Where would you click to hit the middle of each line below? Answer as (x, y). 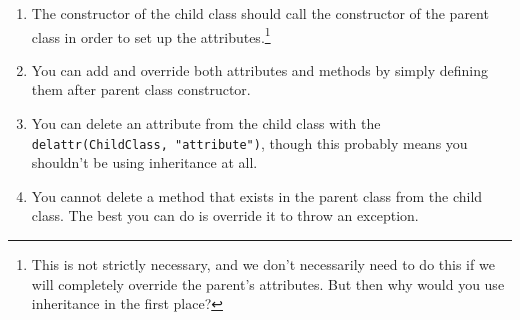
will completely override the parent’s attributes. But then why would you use (268, 283)
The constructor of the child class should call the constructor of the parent (260, 13)
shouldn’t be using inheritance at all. (144, 162)
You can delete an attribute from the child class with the (206, 123)
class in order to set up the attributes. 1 (151, 35)
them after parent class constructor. (141, 89)
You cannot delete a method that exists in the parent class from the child (257, 195)
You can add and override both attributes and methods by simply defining (259, 69)
